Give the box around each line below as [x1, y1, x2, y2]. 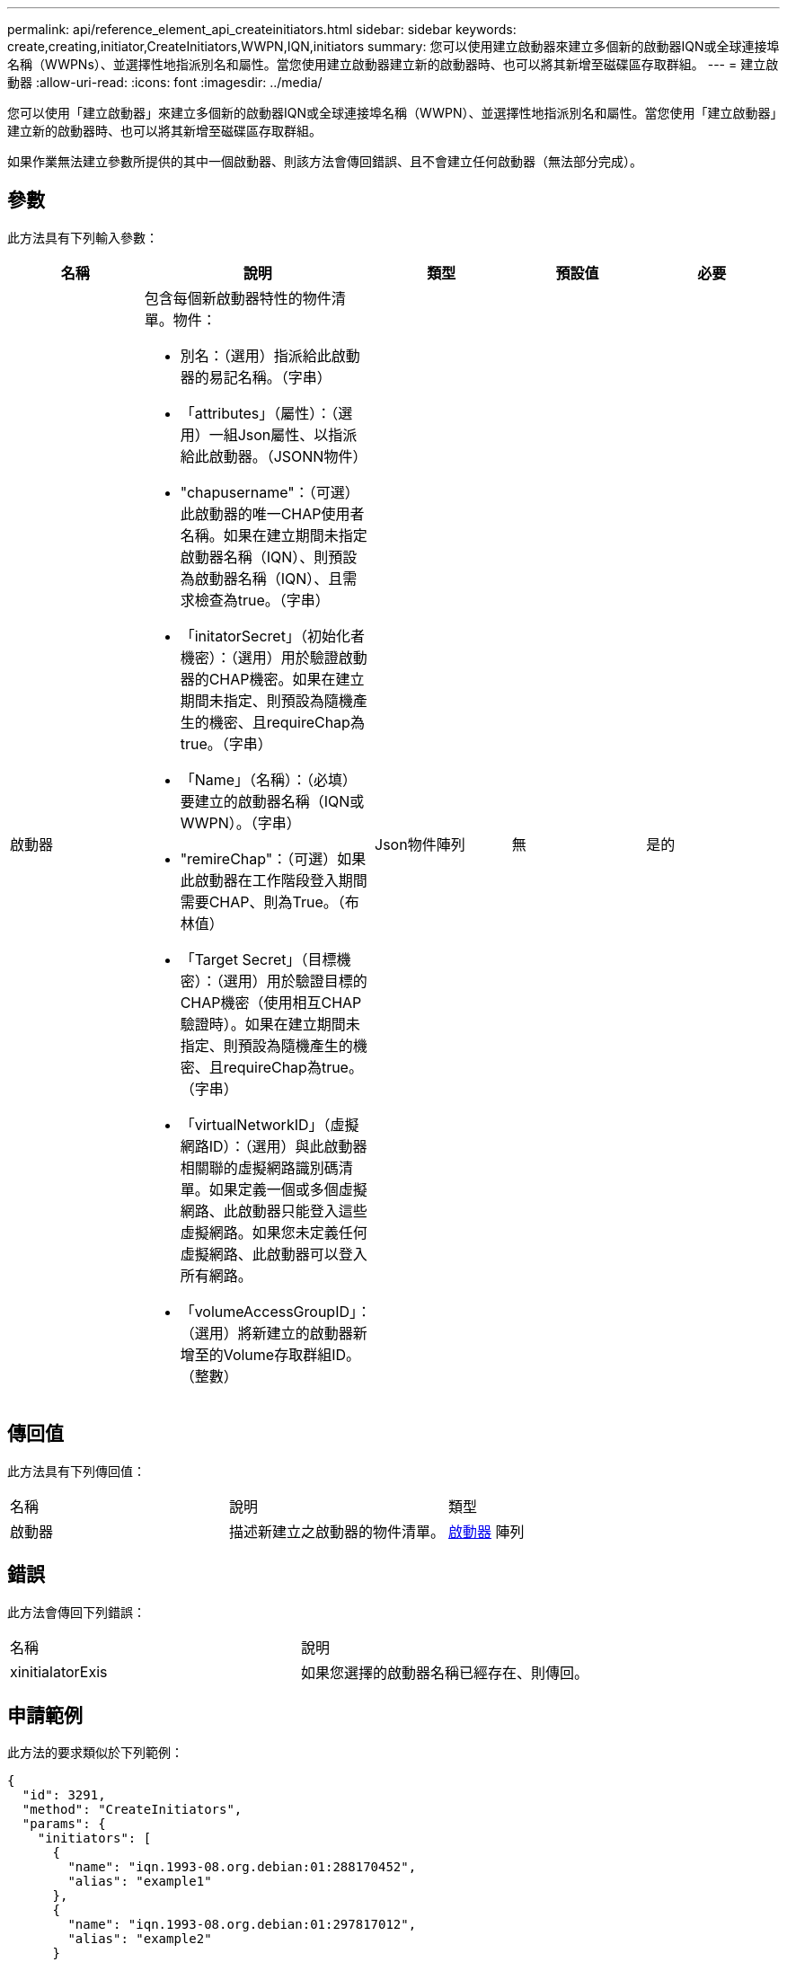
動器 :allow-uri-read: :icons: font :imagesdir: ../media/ [7, 75, 323, 90]
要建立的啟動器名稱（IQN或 [180, 791, 365, 810]
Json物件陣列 [375, 835, 465, 853]
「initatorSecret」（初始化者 [180, 626, 365, 645]
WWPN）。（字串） [180, 813, 301, 832]
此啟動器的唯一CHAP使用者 [180, 504, 365, 523]
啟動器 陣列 [448, 1522, 525, 1541]
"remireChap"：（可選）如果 [180, 849, 367, 868]
